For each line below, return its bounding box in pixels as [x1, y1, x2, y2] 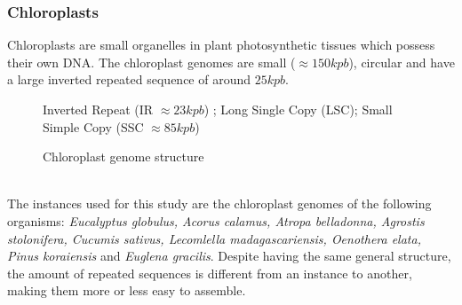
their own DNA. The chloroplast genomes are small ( [7, 52, 296, 71]
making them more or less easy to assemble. [7, 281, 246, 300]
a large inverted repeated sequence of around [7, 70, 251, 89]
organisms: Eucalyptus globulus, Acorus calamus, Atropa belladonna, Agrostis [7, 211, 425, 230]
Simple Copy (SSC [43, 117, 144, 136]
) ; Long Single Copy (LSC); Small [203, 100, 393, 118]
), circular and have [348, 52, 455, 71]
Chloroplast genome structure [43, 147, 204, 166]
